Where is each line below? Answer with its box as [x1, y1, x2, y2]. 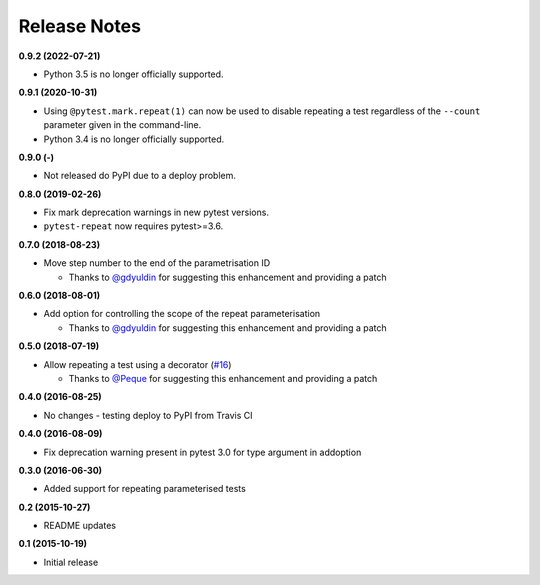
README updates [43, 520, 117, 532]
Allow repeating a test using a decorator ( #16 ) [43, 358, 232, 370]
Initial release [43, 556, 99, 568]
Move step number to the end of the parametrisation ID [43, 257, 271, 269]
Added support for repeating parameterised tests [43, 483, 247, 495]
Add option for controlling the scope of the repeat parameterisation [43, 308, 321, 320]
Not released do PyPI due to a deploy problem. [43, 170, 237, 182]
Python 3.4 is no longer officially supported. [43, 133, 225, 145]
